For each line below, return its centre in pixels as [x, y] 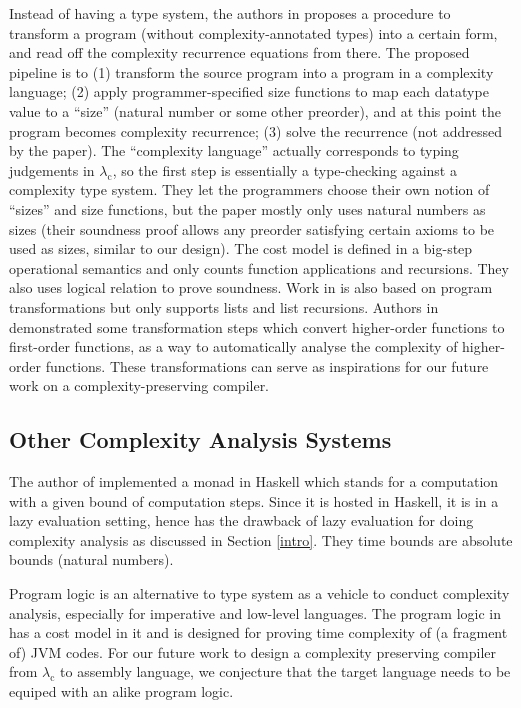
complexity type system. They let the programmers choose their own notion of [249, 189]
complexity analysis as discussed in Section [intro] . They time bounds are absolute [261, 539]
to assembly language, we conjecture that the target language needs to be [285, 671]
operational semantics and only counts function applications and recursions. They [259, 267]
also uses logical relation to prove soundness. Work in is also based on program [251, 287]
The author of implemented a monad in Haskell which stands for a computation [254, 481]
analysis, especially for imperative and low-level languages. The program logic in [255, 612]
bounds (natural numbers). [91, 559]
